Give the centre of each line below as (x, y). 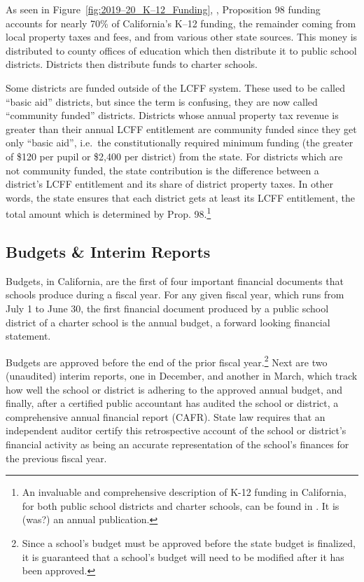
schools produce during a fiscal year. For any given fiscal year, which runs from (175, 295)
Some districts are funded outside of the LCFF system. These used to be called (175, 87)
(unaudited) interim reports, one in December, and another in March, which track (182, 375)
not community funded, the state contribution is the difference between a (162, 170)
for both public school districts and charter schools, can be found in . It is (181, 505)
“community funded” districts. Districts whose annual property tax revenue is (172, 115)
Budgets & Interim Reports (108, 251)
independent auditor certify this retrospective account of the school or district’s (176, 430)
